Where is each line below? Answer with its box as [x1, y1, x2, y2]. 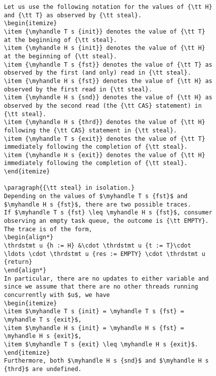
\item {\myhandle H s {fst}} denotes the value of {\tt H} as [4, 77, 213, 84]
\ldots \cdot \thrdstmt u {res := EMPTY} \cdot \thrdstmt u [4, 250, 206, 257]
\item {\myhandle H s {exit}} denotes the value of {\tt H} [4, 151, 206, 159]
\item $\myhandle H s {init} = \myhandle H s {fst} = [4, 324, 184, 332]
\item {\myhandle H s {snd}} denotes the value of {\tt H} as [4, 94, 213, 101]
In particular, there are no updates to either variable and [4, 275, 209, 282]
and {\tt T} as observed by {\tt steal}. [4, 11, 142, 19]
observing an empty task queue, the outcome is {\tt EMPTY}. [4, 217, 209, 225]
